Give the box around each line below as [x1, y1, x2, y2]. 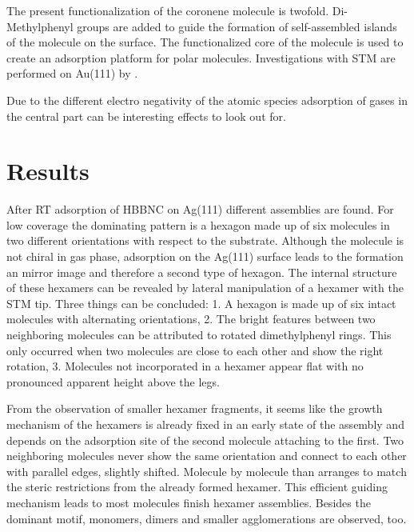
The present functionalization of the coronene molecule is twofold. [6, 2, 329, 18]
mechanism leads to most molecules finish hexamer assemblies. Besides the [6, 494, 371, 510]
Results [6, 154, 90, 187]
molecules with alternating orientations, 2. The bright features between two [6, 310, 376, 327]
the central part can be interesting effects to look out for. [6, 107, 286, 124]
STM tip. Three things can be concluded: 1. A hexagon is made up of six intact [6, 294, 396, 311]
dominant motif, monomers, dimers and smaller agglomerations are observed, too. [6, 510, 407, 526]
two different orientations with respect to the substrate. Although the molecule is [6, 232, 404, 249]
